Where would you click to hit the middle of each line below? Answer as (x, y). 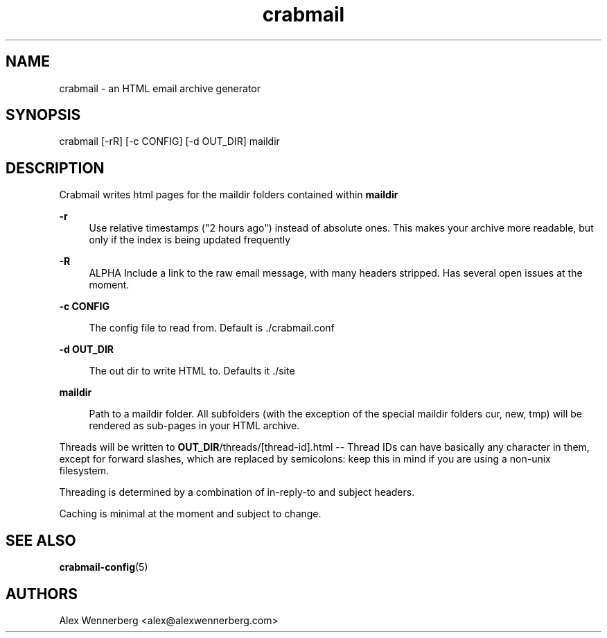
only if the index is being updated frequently (190, 240)
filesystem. (84, 471)
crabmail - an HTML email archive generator (160, 88)
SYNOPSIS (43, 115)
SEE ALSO (41, 540)
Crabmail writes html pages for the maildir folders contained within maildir (229, 195)
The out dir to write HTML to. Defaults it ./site (192, 371)
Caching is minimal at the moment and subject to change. (190, 514)
